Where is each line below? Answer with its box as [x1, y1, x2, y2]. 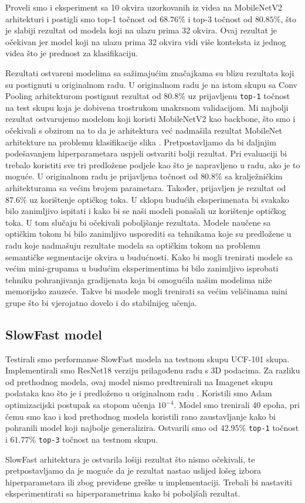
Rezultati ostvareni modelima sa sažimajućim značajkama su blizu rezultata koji [5, 66, 294, 79]
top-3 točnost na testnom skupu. [38, 433, 158, 445]
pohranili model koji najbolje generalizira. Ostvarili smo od [5, 422, 218, 434]
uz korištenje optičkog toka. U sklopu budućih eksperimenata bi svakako [29, 193, 289, 205]
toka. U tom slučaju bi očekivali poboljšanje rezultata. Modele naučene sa [5, 216, 271, 228]
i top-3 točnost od [188, 12, 253, 25]
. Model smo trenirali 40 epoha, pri [174, 399, 300, 411]
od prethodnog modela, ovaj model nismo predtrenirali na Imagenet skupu [5, 375, 273, 388]
